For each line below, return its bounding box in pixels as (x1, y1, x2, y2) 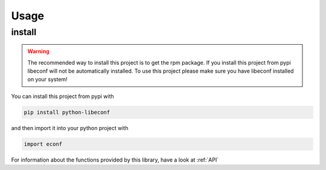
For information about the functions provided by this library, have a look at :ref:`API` (11, 156, 219, 163)
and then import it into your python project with (11, 124, 129, 131)
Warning (27, 48, 50, 55)
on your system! (27, 76, 68, 83)
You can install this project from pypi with (11, 93, 114, 100)
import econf (24, 140, 63, 148)
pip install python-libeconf (24, 109, 110, 116)
